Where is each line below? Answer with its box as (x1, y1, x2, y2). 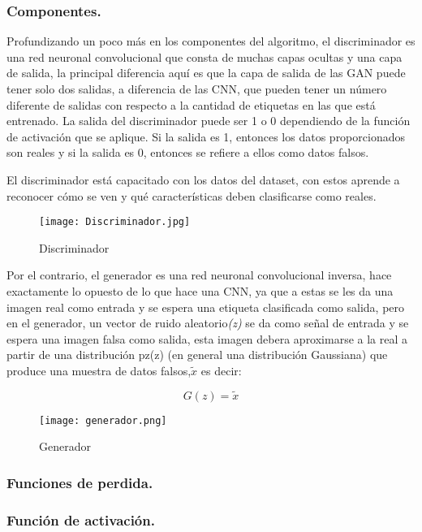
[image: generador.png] (39, 414, 167, 426)
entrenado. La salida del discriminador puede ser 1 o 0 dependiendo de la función (6, 112, 411, 129)
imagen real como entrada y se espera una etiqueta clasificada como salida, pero (6, 298, 405, 315)
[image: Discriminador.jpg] (39, 216, 191, 228)
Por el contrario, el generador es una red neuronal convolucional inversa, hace (6, 266, 392, 283)
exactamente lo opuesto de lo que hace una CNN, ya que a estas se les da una (6, 283, 394, 299)
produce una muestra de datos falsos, (6, 361, 192, 378)
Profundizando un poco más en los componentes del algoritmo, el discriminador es (6, 32, 416, 50)
